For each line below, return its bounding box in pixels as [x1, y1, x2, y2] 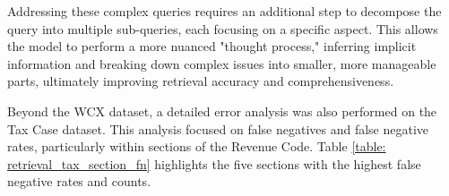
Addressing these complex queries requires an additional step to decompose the [7, 2, 442, 20]
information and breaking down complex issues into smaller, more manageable [7, 54, 436, 72]
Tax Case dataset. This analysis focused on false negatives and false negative [7, 119, 429, 138]
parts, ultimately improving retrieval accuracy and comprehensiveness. [7, 72, 394, 90]
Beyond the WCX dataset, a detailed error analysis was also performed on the [7, 101, 437, 120]
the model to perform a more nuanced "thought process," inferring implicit [7, 37, 417, 55]
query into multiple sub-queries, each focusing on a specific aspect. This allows [7, 19, 438, 38]
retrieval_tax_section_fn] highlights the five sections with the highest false [7, 154, 421, 173]
